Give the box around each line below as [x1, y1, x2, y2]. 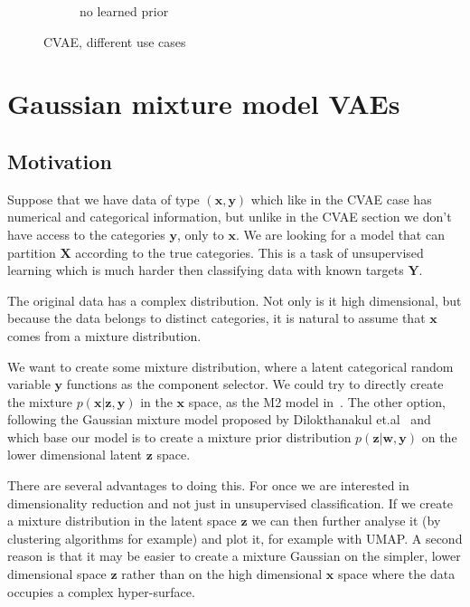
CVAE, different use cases [43, 32, 186, 51]
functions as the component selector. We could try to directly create [66, 375, 444, 394]
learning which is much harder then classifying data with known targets [7, 261, 404, 280]
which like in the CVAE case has [250, 189, 432, 208]
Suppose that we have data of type [7, 189, 200, 208]
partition [7, 242, 56, 261]
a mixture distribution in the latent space [7, 511, 237, 530]
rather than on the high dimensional [121, 564, 323, 583]
